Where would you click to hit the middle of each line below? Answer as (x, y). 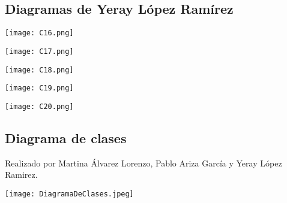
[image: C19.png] (39, 88)
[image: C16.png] (39, 33)
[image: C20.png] (39, 106)
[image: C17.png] (39, 51)
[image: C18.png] (39, 70)
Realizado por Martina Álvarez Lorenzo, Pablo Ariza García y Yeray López (143, 163)
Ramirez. (21, 175)
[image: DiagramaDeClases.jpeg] (69, 194)
